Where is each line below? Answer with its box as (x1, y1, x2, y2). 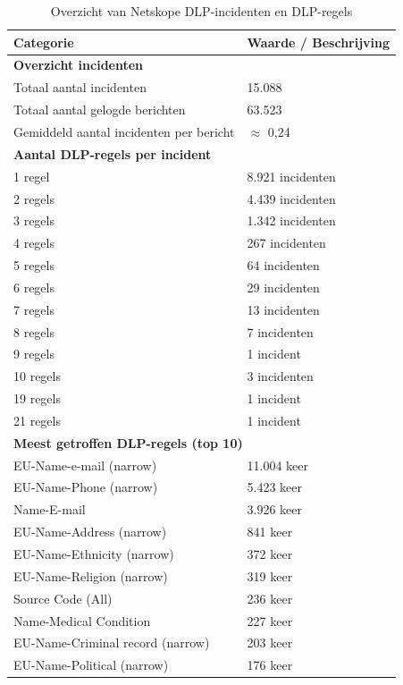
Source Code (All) (13, 588, 113, 607)
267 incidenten (247, 233, 326, 252)
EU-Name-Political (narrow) (13, 655, 169, 674)
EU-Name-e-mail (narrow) (13, 455, 157, 474)
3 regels (13, 211, 55, 230)
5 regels (13, 256, 55, 275)
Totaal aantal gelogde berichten (13, 100, 186, 119)
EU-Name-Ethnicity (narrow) (13, 545, 174, 562)
